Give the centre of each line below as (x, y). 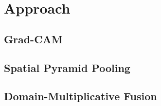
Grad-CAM (33, 39)
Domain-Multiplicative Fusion (80, 96)
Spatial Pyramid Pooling (67, 67)
